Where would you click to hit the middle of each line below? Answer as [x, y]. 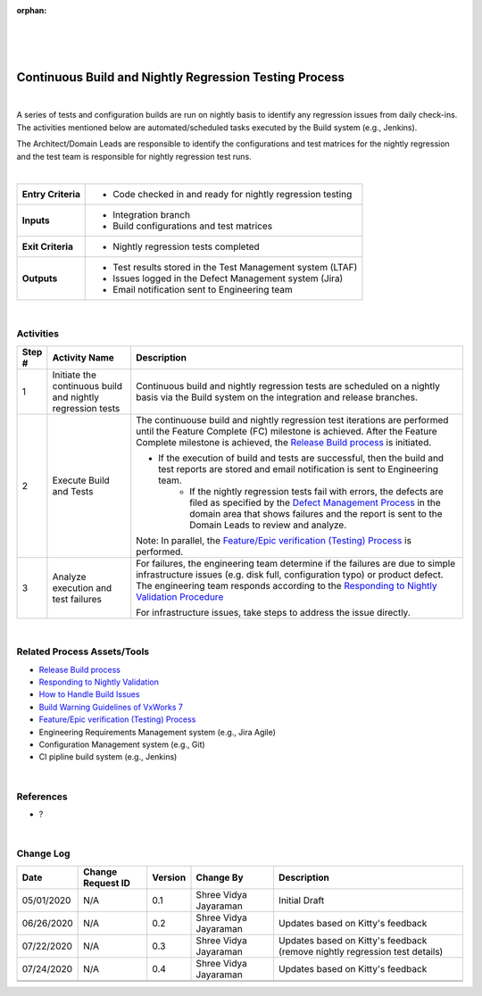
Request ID [107, 883]
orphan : [32, 10]
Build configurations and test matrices [193, 226]
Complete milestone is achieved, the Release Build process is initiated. [283, 442]
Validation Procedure [179, 596]
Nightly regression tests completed [187, 247]
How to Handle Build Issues [89, 694]
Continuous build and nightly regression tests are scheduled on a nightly [288, 386]
